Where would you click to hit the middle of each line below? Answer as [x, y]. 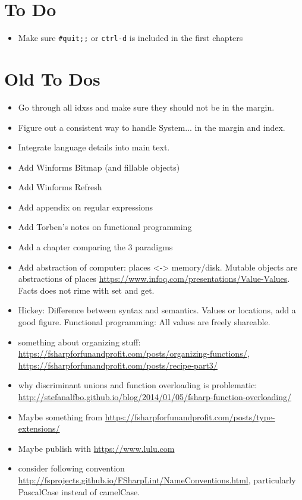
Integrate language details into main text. [94, 147]
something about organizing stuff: [79, 342]
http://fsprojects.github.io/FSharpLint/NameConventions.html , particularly [157, 479]
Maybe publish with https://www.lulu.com [96, 448]
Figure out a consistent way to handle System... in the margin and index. [152, 127]
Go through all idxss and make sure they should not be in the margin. [146, 107]
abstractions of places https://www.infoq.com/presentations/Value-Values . [154, 279]
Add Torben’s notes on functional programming [105, 227]
